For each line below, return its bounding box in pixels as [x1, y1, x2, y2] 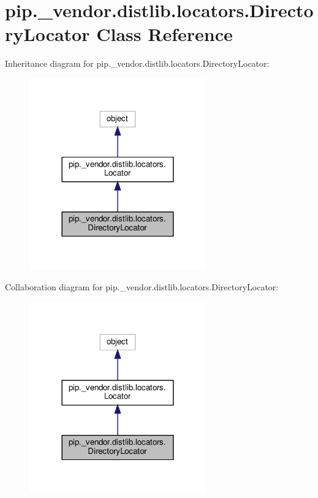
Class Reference [96, 21, 233, 47]
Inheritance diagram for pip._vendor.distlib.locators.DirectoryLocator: [5, 57, 270, 70]
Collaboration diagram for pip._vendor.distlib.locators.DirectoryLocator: [5, 280, 279, 293]
